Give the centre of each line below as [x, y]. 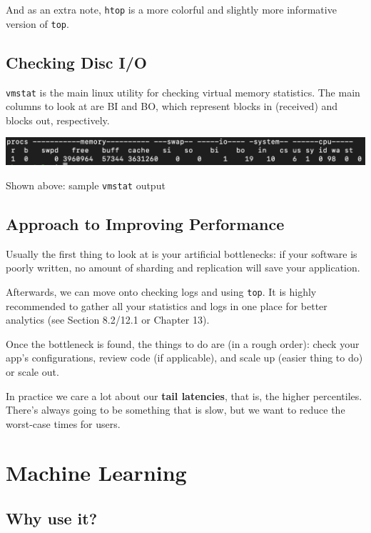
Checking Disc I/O [76, 62]
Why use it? [52, 518]
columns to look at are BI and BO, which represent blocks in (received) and [172, 106]
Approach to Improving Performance [145, 223]
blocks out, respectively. [58, 120]
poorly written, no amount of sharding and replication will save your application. [183, 268]
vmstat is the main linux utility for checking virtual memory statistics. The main [183, 92]
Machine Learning [96, 473]
